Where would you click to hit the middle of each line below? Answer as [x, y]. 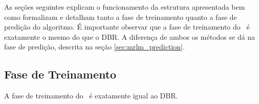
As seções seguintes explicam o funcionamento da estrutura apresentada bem [125, 7]
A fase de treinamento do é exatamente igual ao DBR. [91, 96]
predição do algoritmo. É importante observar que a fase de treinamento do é [127, 27]
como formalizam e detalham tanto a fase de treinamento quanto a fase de [121, 17]
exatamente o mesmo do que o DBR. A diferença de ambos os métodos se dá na [130, 36]
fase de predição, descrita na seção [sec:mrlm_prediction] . [94, 47]
